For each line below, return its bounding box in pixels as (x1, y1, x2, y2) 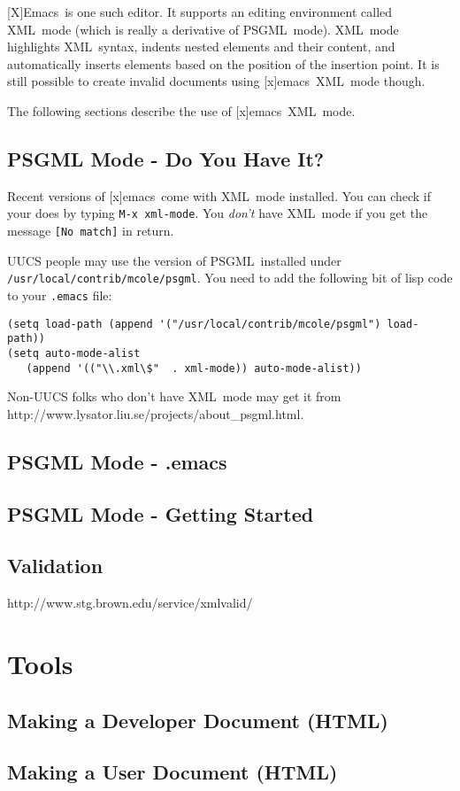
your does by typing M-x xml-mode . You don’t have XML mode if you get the (7, 204, 428, 222)
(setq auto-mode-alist (7, 346, 141, 360)
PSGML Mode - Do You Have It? (7, 144, 325, 172)
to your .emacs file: (7, 285, 112, 304)
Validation (7, 552, 103, 579)
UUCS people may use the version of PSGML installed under (7, 251, 341, 269)
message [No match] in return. (7, 221, 174, 240)
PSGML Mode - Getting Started (7, 500, 314, 527)
